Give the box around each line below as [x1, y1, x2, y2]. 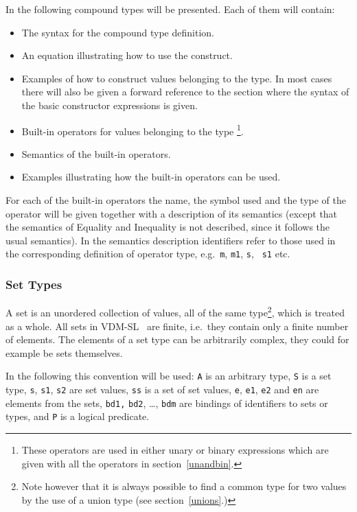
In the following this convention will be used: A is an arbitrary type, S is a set [5, 369, 332, 383]
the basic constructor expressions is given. [21, 97, 198, 112]
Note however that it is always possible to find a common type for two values [21, 479, 347, 493]
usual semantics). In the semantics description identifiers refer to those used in [5, 233, 336, 247]
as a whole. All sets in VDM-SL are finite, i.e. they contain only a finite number [5, 318, 349, 333]
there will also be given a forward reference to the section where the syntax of [21, 84, 349, 99]
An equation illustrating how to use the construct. [21, 48, 233, 62]
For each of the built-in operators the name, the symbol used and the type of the [5, 193, 346, 207]
